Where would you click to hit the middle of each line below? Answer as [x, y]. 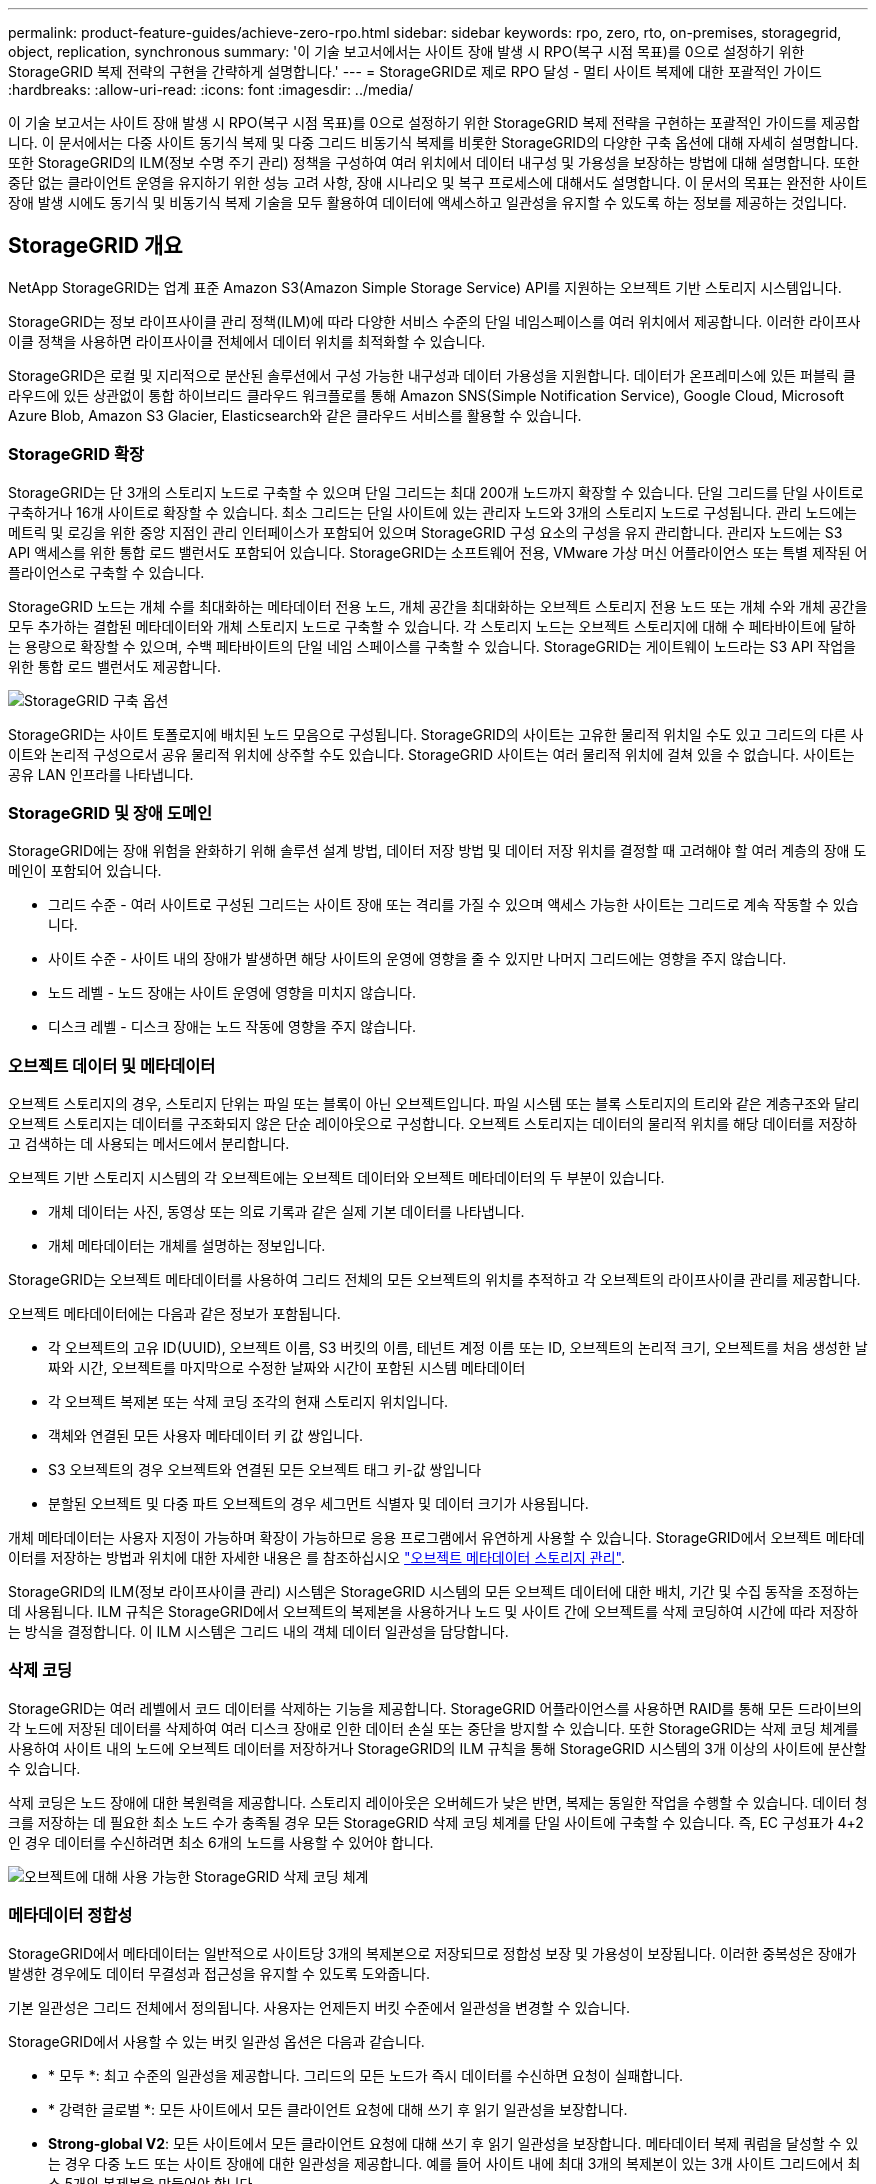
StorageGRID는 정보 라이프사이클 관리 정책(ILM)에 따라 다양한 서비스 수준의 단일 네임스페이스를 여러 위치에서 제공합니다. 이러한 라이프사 [434, 321]
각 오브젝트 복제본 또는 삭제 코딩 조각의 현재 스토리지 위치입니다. [248, 1402]
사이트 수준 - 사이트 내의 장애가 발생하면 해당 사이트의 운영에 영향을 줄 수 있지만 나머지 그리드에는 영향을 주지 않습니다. [417, 959]
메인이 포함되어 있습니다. [85, 871]
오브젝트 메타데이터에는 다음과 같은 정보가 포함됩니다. [174, 1314]
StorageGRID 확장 [76, 454]
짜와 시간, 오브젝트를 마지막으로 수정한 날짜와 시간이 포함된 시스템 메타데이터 [287, 1368]
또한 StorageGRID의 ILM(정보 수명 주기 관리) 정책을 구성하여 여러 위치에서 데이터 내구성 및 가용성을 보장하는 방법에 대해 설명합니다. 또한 [434, 162]
